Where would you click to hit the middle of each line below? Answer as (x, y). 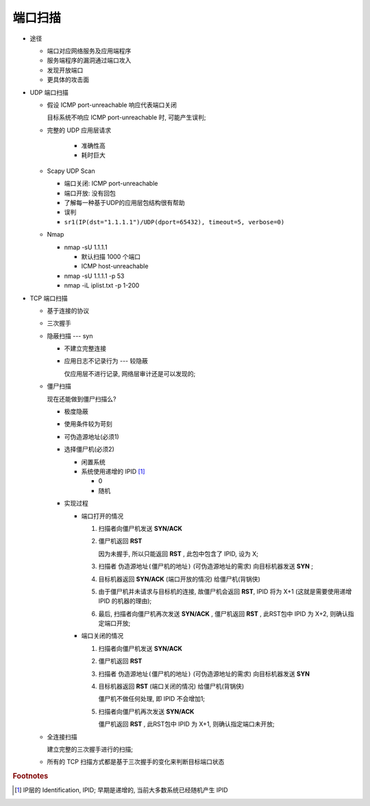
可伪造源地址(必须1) (91, 436)
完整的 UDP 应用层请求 (79, 130)
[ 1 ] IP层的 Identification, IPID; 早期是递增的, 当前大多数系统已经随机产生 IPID (122, 790)
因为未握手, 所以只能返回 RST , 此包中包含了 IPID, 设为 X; (178, 554)
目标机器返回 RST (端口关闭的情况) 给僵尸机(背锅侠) (171, 687)
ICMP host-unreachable (115, 266)
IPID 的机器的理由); (125, 601)
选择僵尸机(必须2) (89, 449)
